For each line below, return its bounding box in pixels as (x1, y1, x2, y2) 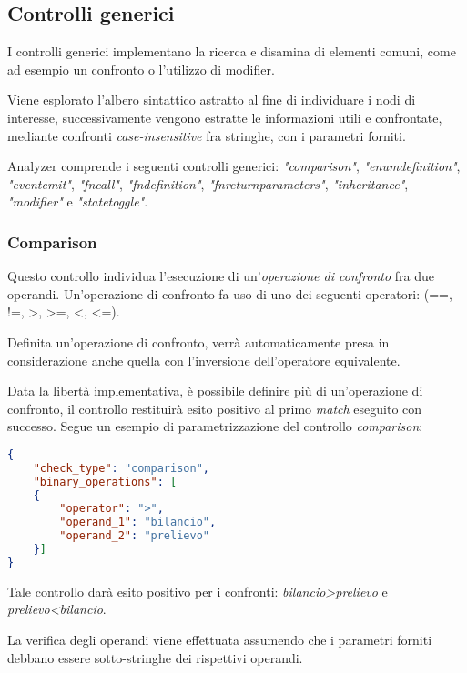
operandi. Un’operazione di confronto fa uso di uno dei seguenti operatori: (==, (7, 284, 452, 303)
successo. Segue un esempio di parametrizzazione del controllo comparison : (7, 417, 423, 436)
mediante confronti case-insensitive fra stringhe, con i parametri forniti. (7, 126, 406, 145)
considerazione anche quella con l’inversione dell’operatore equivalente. (7, 350, 401, 369)
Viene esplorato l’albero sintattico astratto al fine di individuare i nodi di (7, 90, 416, 109)
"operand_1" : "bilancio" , (59, 516, 217, 529)
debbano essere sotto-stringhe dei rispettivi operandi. (7, 648, 303, 667)
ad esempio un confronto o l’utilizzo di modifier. (7, 59, 275, 78)
